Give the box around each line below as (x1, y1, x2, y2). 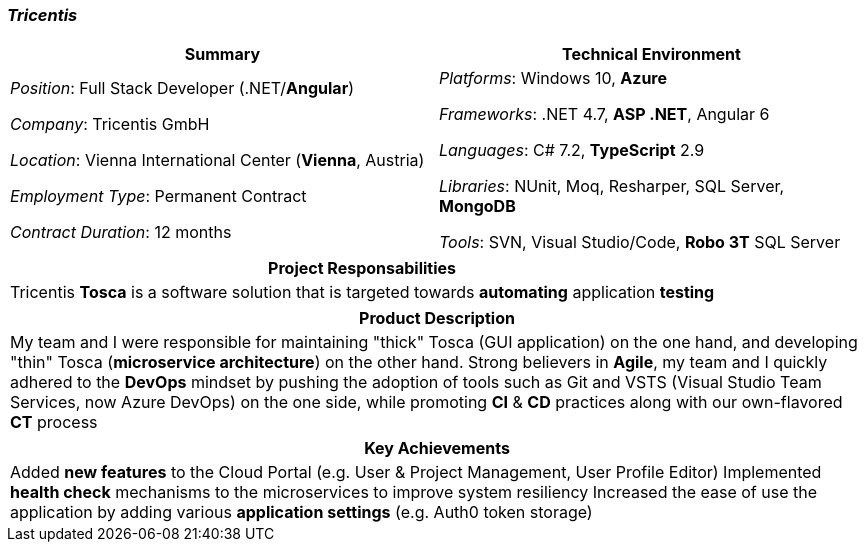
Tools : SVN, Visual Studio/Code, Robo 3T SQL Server (439, 232, 841, 253)
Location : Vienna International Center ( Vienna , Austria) (10, 150, 425, 171)
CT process (10, 412, 98, 433)
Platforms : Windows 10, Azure (439, 68, 667, 89)
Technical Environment (562, 44, 741, 65)
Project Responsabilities (268, 258, 457, 279)
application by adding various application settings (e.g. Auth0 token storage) (10, 502, 593, 523)
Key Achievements (364, 438, 510, 459)
